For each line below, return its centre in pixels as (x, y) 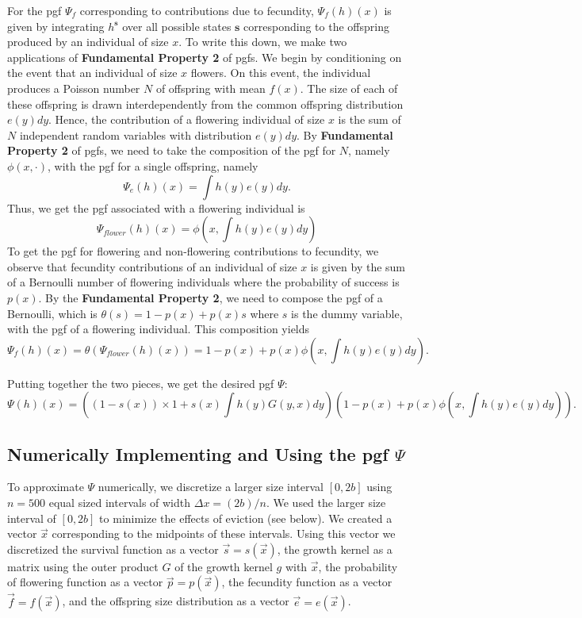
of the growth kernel (224, 566)
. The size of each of (349, 88)
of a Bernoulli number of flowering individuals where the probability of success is (203, 282)
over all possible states (177, 26)
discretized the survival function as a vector (113, 549)
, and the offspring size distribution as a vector (176, 601)
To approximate (46, 487)
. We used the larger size (326, 503)
